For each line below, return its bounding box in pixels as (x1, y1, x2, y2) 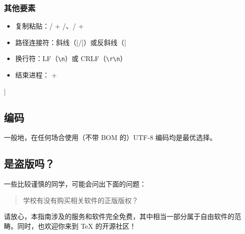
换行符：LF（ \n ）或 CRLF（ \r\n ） (15, 53, 127, 63)
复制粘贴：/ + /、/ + (15, 21, 84, 31)
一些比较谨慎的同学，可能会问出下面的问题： (4, 179, 146, 189)
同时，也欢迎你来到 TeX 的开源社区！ (17, 221, 136, 231)
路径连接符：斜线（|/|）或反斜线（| (15, 37, 126, 47)
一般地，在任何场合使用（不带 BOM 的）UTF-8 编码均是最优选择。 (4, 132, 217, 142)
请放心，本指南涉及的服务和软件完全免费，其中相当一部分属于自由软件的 (4, 211, 234, 221)
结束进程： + (15, 70, 57, 80)
